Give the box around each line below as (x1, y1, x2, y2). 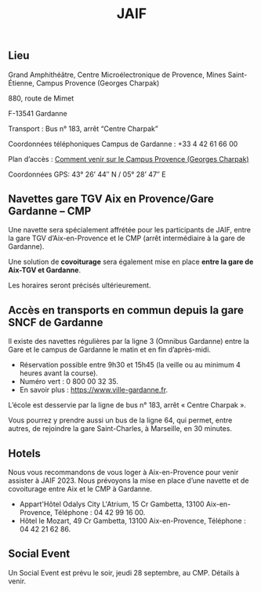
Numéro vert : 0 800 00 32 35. (19, 377, 119, 386)
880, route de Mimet (8, 93, 74, 103)
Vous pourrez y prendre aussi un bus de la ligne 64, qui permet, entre (8, 415, 233, 425)
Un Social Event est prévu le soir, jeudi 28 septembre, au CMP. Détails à (8, 568, 240, 577)
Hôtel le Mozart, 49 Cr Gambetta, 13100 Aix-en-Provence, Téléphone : (19, 516, 246, 526)
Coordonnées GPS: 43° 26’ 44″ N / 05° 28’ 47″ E (8, 170, 166, 179)
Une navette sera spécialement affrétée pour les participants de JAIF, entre (8, 225, 252, 235)
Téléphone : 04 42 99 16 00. (54, 508, 146, 517)
